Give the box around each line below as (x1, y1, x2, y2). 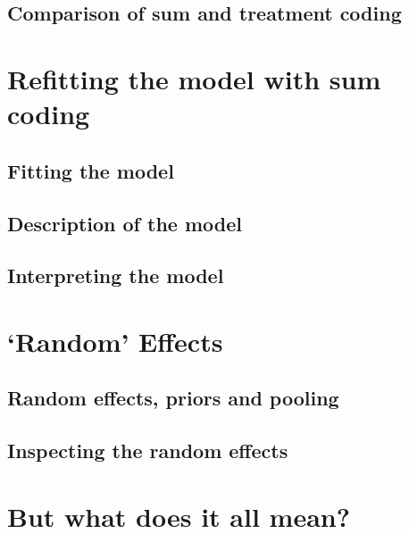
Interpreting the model (7, 262, 224, 289)
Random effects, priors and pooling (7, 384, 339, 412)
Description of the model (7, 209, 243, 237)
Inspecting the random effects (7, 437, 288, 464)
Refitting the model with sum (7, 60, 381, 96)
